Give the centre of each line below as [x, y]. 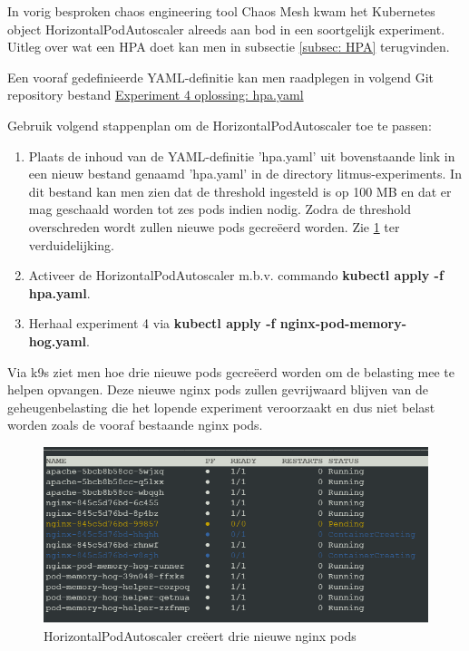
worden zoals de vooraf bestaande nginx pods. [135, 425]
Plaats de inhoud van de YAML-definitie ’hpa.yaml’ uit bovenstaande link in [242, 155]
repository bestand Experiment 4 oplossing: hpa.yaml [156, 95]
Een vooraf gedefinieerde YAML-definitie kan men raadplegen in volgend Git [221, 77]
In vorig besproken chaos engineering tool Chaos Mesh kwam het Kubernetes [221, 11]
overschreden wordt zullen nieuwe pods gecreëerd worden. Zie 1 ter [214, 226]
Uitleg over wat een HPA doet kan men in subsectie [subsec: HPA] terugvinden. [229, 47]
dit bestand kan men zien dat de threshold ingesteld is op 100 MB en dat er [240, 191]
